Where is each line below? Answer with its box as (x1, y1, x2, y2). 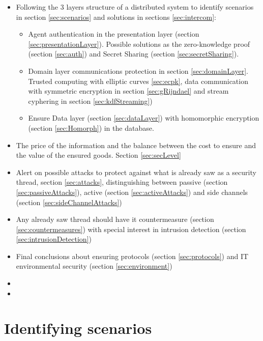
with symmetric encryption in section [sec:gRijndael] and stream (28, 86, 229, 96)
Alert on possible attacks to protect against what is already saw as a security (16, 166, 256, 177)
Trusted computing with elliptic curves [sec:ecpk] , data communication (28, 75, 248, 86)
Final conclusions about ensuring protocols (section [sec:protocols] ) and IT (16, 250, 249, 261)
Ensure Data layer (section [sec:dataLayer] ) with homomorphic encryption (28, 112, 259, 123)
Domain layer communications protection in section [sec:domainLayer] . (28, 65, 249, 76)
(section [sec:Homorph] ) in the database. (28, 122, 154, 133)
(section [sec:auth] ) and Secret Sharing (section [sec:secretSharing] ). (28, 48, 239, 59)
